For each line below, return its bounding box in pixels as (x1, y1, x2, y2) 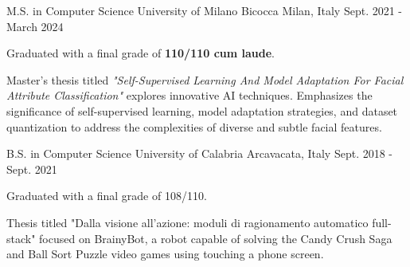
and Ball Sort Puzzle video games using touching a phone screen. (6, 245, 324, 262)
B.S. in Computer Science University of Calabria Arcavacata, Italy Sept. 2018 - (6, 145, 393, 162)
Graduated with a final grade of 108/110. (6, 187, 207, 204)
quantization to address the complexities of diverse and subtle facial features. (6, 118, 382, 135)
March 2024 (6, 18, 64, 34)
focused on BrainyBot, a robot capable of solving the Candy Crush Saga (39, 230, 392, 246)
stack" (6, 230, 36, 246)
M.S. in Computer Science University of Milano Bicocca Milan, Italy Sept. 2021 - (6, 2, 403, 18)
